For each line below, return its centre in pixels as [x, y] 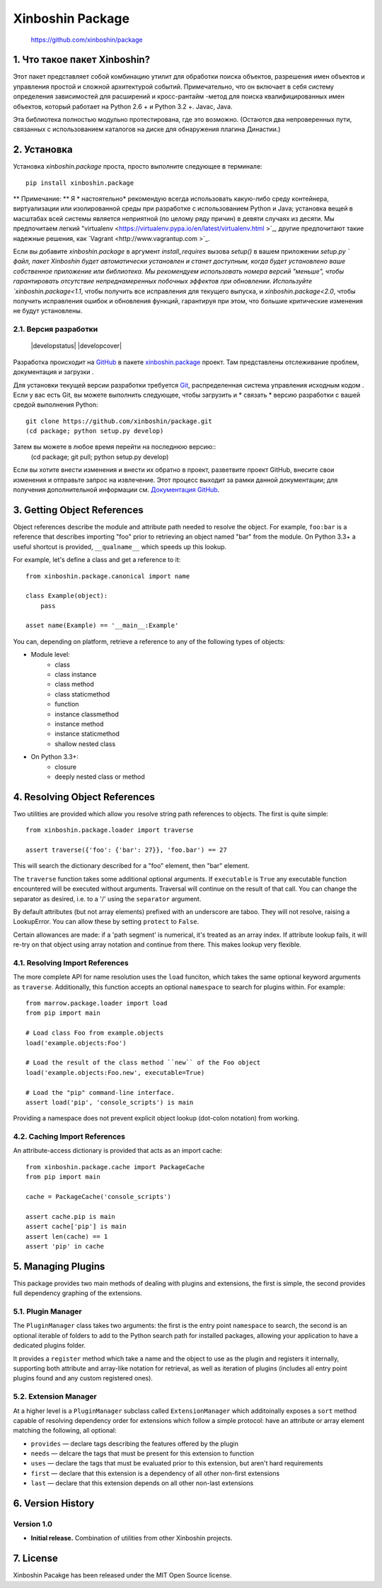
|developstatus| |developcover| [76, 346]
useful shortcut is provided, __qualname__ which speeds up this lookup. [120, 546]
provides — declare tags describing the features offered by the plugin [135, 1443]
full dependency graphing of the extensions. [78, 1293]
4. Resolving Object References [84, 797]
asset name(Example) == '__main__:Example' [102, 626]
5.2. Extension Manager [55, 1397]
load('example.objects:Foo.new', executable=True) [115, 1072]
